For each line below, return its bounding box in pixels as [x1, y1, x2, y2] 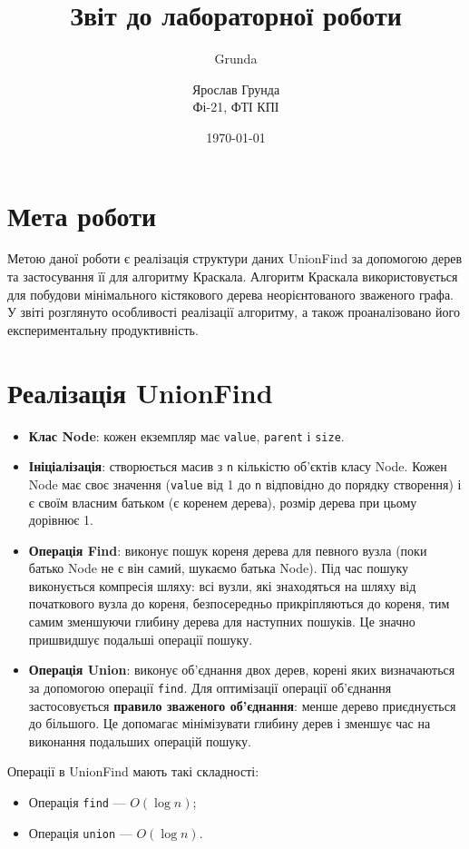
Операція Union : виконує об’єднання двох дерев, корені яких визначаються [28, 660, 455, 679]
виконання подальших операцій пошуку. [28, 731, 251, 750]
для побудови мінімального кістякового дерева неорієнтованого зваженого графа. [7, 284, 454, 303]
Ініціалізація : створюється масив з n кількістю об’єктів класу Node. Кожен [28, 457, 447, 476]
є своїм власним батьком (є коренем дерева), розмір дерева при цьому [28, 492, 417, 511]
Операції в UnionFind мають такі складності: [7, 762, 259, 781]
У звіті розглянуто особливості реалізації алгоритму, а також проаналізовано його [7, 302, 460, 321]
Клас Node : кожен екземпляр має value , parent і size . [28, 426, 345, 445]
